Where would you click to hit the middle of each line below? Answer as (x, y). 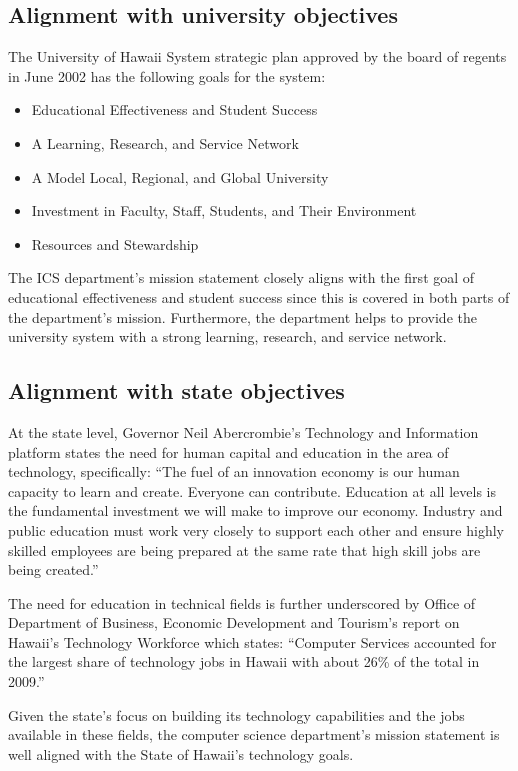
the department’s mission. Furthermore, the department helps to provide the (242, 316)
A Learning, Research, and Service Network (165, 142)
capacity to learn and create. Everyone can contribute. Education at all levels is (252, 490)
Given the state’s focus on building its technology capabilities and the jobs (236, 714)
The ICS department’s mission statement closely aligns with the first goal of (241, 277)
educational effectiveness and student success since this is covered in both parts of (259, 296)
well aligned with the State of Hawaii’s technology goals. (181, 753)
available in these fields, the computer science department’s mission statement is (254, 734)
